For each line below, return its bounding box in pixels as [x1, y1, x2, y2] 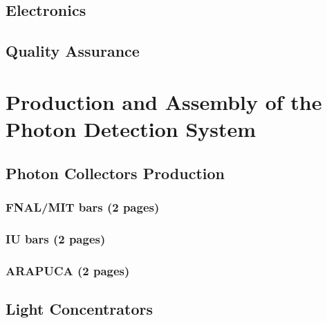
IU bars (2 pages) [6, 230, 106, 247]
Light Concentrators [6, 297, 153, 319]
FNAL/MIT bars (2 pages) [6, 198, 160, 215]
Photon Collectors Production [6, 162, 225, 183]
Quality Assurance [6, 40, 140, 62]
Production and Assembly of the [6, 87, 322, 116]
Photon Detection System [6, 114, 256, 142]
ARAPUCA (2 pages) [6, 261, 130, 279]
